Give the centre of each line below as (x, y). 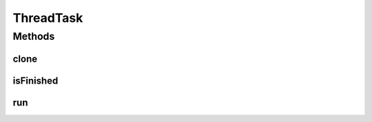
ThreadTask (48, 18)
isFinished (35, 81)
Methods (34, 36)
